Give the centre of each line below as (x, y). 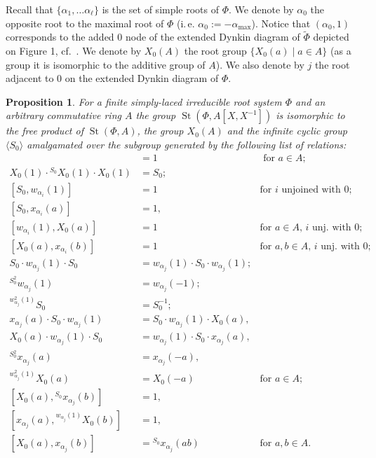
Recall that (29, 9)
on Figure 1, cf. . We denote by (74, 50)
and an (310, 101)
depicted (331, 37)
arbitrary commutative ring (63, 115)
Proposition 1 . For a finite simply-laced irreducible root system (144, 101)
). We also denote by (260, 64)
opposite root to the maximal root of (85, 23)
